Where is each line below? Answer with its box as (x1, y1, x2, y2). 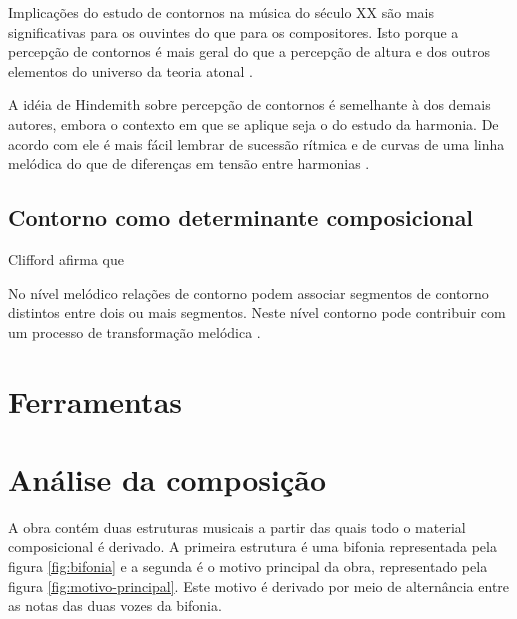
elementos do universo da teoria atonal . (8, 60, 253, 81)
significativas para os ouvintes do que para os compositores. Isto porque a (8, 21, 459, 42)
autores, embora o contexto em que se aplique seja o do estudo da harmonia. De (8, 113, 499, 134)
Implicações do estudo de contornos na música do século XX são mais (8, 2, 434, 22)
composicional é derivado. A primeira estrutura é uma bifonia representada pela (8, 536, 497, 557)
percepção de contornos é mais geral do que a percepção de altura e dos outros (8, 41, 490, 62)
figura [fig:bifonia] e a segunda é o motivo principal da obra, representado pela (8, 556, 488, 577)
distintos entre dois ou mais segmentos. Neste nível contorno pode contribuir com (8, 302, 506, 323)
